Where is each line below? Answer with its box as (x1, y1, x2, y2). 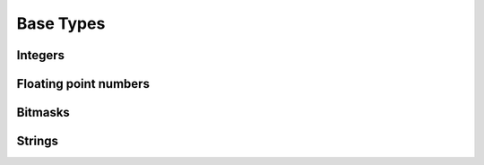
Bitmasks (16, 105, 71, 120)
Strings (16, 134, 58, 149)
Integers (16, 48, 65, 63)
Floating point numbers (16, 76, 150, 91)
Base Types (16, 13, 106, 33)
